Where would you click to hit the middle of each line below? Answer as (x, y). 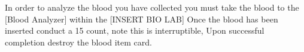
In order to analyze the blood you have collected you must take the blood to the (152, 7)
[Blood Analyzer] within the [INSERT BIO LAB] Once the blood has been (142, 19)
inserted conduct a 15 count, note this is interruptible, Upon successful (135, 30)
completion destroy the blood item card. (78, 42)
